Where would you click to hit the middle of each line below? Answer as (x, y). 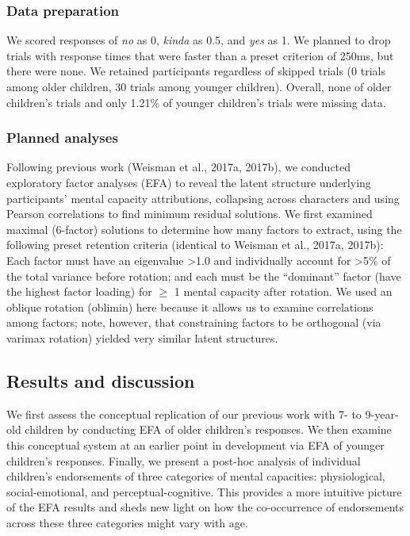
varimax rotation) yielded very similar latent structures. (142, 337)
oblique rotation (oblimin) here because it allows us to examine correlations (190, 306)
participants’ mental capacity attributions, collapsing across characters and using (203, 198)
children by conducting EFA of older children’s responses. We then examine (208, 429)
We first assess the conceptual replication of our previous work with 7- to (184, 413)
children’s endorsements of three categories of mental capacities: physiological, (196, 476)
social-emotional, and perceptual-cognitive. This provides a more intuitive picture (204, 491)
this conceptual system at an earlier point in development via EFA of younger (195, 444)
